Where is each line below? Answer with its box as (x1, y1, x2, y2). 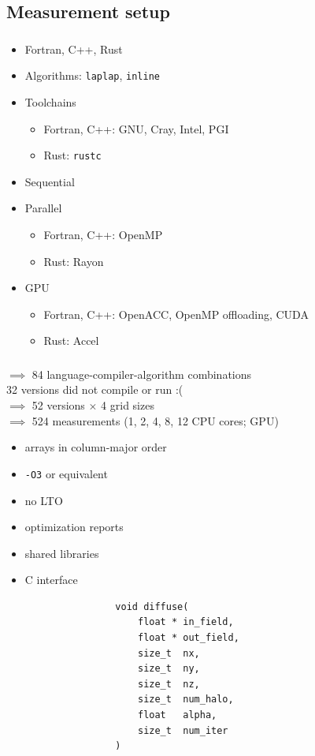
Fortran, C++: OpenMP (43, 226, 163, 242)
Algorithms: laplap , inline (24, 67, 160, 84)
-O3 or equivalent (24, 465, 108, 481)
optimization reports (24, 518, 124, 535)
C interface (24, 571, 78, 588)
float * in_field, (137, 616, 234, 628)
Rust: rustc (43, 147, 102, 163)
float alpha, (137, 709, 217, 721)
